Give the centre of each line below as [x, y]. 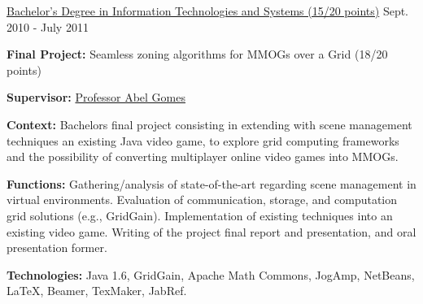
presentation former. [57, 248]
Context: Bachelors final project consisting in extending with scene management [209, 124]
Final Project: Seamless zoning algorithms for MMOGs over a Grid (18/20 [197, 54]
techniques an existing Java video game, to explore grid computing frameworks [203, 140]
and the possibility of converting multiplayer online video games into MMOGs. [203, 156]
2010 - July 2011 [48, 26]
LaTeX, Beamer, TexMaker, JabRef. [97, 291]
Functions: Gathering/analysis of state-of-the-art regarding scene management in [211, 183]
